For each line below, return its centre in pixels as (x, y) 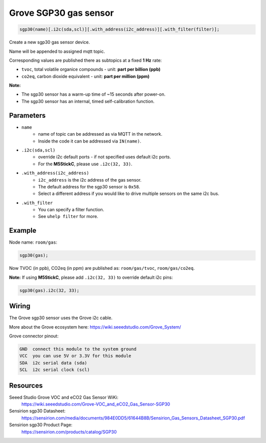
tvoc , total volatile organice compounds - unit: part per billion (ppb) (91, 70)
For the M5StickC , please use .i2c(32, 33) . (85, 164)
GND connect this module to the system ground (78, 349)
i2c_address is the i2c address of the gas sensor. (90, 180)
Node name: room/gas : (33, 242)
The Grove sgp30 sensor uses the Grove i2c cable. (61, 318)
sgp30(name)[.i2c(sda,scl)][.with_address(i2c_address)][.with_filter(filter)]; (119, 29)
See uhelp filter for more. (68, 217)
